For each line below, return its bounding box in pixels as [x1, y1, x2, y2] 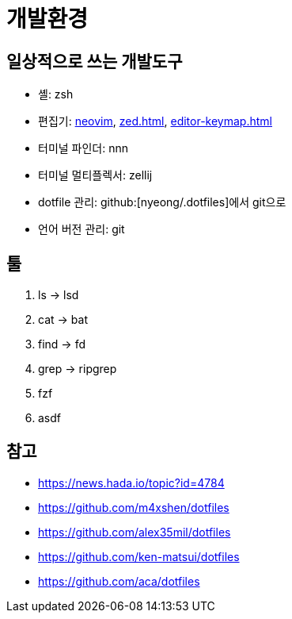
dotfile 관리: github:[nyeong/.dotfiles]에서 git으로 [38, 195, 286, 210]
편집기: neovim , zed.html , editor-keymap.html [38, 114, 272, 129]
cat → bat [38, 313, 88, 327]
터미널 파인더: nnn [38, 141, 129, 156]
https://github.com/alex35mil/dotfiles [38, 525, 231, 539]
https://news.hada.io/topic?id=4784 [38, 475, 225, 490]
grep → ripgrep [38, 362, 117, 376]
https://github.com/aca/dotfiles [38, 574, 200, 588]
